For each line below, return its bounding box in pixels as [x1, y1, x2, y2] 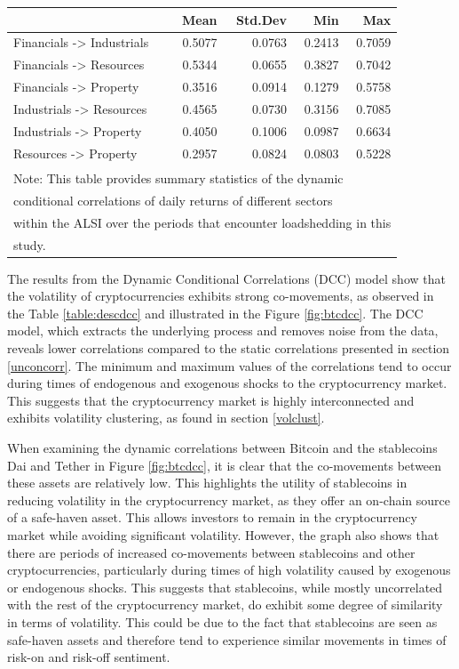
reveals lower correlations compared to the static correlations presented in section [7, 339, 450, 358]
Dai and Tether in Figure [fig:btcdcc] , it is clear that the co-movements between [7, 455, 442, 474]
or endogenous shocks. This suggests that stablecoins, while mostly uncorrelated [7, 577, 443, 596]
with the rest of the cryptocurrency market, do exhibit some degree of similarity [7, 595, 443, 614]
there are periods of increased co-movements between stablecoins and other [7, 543, 415, 561]
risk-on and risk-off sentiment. [7, 648, 170, 666]
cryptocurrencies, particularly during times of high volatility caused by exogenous [7, 560, 451, 579]
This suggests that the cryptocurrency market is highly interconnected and [7, 391, 415, 409]
